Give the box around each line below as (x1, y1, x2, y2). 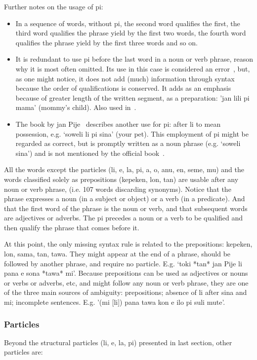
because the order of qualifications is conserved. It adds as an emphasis (15, 83, 231, 93)
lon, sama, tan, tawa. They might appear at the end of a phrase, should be (4, 249, 231, 259)
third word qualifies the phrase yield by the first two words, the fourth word (15, 28, 246, 38)
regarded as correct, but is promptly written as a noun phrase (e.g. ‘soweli (15, 138, 241, 148)
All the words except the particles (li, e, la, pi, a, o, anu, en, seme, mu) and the (4, 164, 244, 175)
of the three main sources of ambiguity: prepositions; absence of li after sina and (4, 287, 247, 297)
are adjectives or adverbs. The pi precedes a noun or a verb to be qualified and (4, 213, 243, 223)
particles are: (4, 347, 43, 357)
